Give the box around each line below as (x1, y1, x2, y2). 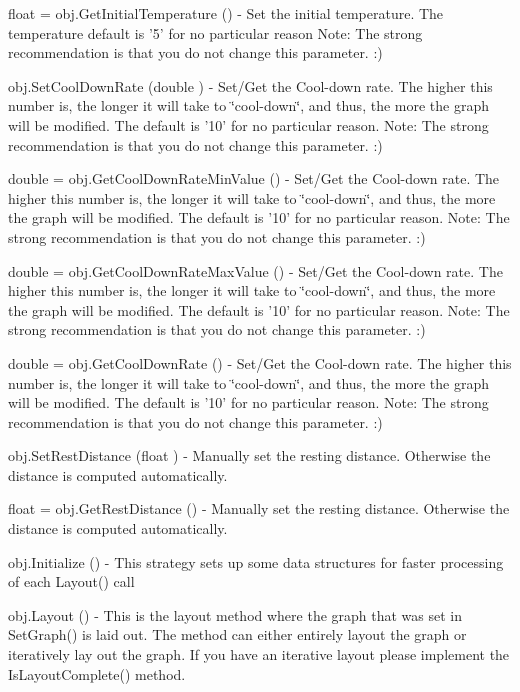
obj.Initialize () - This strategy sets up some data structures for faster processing (8, 551, 504, 572)
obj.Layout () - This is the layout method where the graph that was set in (8, 604, 463, 625)
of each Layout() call (8, 571, 135, 592)
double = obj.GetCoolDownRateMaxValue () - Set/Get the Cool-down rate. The (8, 260, 503, 281)
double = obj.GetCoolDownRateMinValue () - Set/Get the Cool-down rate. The (8, 168, 500, 189)
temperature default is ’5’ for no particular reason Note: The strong (8, 22, 423, 43)
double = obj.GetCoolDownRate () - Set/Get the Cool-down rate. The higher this (8, 352, 512, 373)
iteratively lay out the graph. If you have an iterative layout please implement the (8, 644, 510, 665)
